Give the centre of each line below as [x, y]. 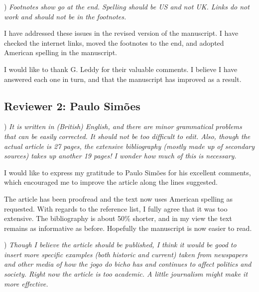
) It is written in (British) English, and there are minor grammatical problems [123, 126]
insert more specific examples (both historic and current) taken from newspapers [126, 254]
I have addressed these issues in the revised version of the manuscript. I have [121, 33]
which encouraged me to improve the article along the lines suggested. [111, 182]
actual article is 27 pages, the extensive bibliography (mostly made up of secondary [129, 146]
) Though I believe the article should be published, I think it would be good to [120, 245]
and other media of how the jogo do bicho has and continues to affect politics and [128, 264]
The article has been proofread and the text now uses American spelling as [119, 198]
